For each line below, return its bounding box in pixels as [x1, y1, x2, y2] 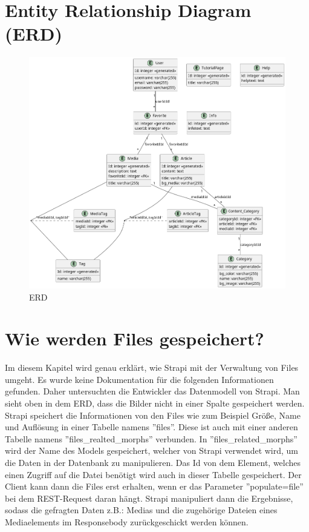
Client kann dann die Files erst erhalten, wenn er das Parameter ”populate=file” [5, 480, 304, 493]
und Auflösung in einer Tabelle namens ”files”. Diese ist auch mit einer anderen [5, 421, 298, 433]
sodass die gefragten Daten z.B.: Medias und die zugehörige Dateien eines [5, 504, 278, 516]
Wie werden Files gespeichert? [5, 326, 264, 351]
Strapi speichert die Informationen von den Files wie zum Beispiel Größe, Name [5, 408, 301, 421]
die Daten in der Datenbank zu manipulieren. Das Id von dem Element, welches [5, 456, 301, 469]
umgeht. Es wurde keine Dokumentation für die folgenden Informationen [5, 373, 274, 385]
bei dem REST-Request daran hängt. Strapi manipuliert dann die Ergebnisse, [5, 491, 293, 504]
